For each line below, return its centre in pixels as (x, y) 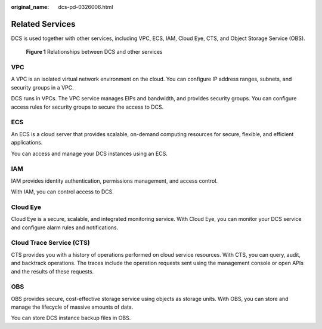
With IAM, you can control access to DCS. (63, 192)
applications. (27, 143)
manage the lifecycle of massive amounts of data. (72, 307)
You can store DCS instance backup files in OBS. (71, 318)
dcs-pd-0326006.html (86, 7)
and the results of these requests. (52, 271)
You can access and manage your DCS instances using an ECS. (89, 153)
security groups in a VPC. (42, 87)
